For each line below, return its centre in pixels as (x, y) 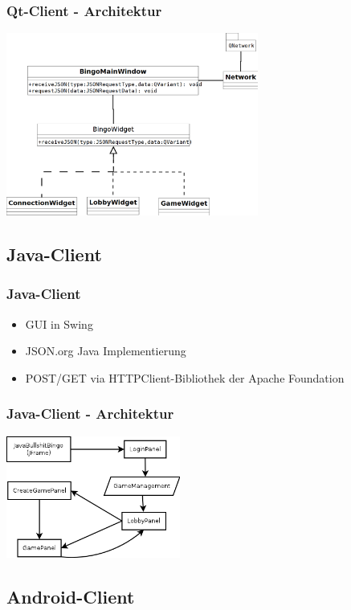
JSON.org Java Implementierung (106, 351)
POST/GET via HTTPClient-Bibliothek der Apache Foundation (185, 377)
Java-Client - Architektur (90, 413)
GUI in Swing (59, 323)
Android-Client (71, 596)
